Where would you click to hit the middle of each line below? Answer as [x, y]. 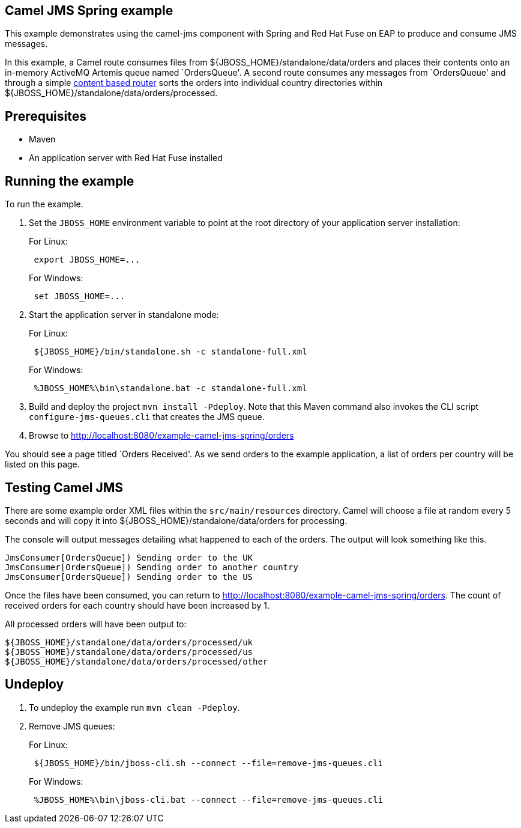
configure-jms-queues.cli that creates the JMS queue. [147, 417]
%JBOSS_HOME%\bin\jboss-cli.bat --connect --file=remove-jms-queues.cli [209, 799]
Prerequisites [46, 116]
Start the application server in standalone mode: [124, 315]
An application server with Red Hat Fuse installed [126, 158]
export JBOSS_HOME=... [87, 260]
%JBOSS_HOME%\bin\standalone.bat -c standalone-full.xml [170, 388]
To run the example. [44, 204]
